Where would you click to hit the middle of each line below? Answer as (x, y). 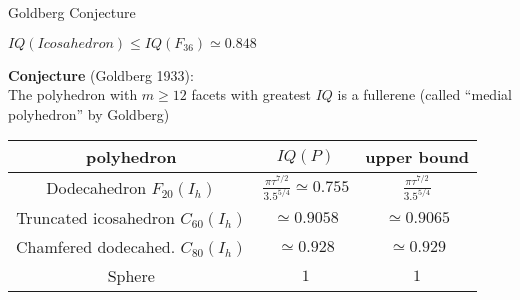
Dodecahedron (96, 188)
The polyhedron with (73, 94)
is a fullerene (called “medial (424, 94)
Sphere (131, 275)
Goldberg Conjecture (72, 12)
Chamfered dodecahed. (96, 246)
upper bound (417, 157)
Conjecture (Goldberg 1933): (101, 74)
